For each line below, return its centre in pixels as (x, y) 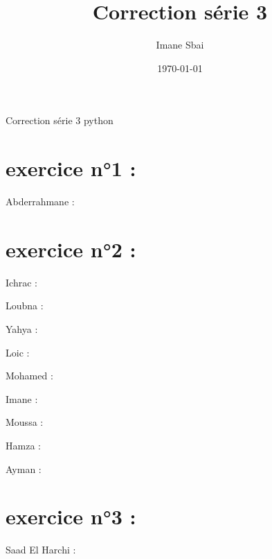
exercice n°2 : (71, 249)
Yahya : (22, 328)
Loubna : (25, 306)
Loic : (18, 352)
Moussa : (25, 422)
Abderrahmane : (40, 201)
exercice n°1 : (71, 168)
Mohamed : (29, 376)
